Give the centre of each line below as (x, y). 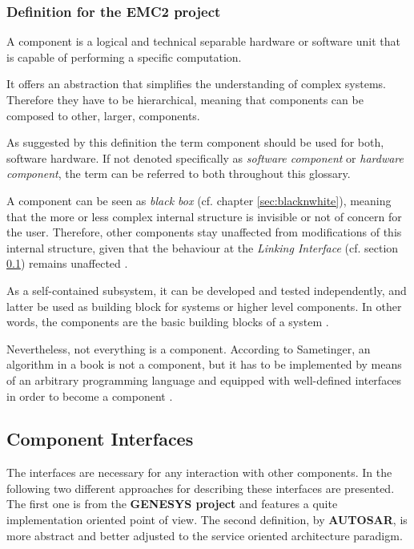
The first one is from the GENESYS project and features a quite (172, 504)
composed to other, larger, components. (103, 115)
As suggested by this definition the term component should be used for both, (195, 142)
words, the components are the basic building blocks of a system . (168, 322)
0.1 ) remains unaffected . (67, 263)
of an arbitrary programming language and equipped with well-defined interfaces (204, 379)
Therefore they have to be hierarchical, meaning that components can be (185, 99)
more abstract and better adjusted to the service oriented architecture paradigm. (205, 535)
